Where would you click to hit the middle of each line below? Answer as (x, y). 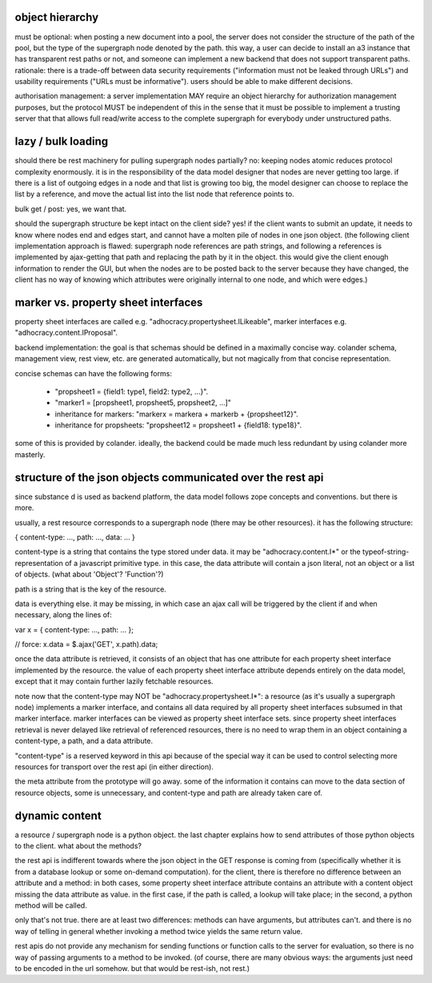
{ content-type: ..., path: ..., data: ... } (75, 537)
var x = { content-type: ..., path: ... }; (74, 629)
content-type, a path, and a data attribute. (84, 741)
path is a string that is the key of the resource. (91, 589)
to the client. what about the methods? (78, 846)
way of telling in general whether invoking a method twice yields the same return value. (159, 931)
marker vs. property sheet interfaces (109, 302)
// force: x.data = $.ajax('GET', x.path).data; (86, 644)
